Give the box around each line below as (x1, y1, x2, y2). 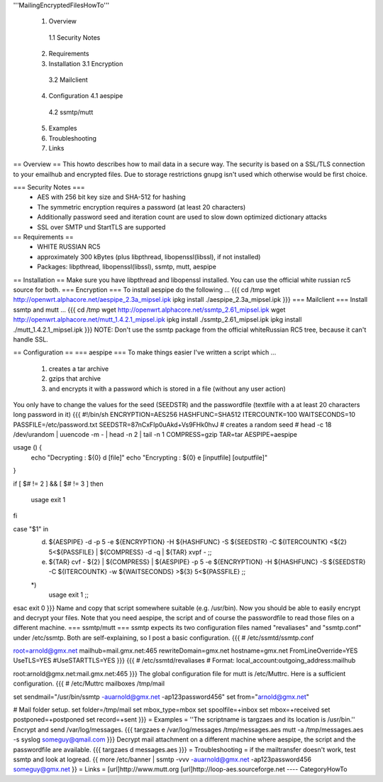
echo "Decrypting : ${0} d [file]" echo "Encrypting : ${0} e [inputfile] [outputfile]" (30, 453, 268, 462)
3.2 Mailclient (48, 75, 88, 84)
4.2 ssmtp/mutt (48, 107, 94, 116)
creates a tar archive (48, 364, 109, 373)
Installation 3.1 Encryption (48, 59, 123, 67)
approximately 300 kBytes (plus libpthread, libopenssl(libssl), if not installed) (37, 252, 261, 261)
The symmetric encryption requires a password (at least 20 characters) (37, 202, 246, 211)
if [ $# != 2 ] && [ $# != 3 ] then (13, 479, 104, 488)
